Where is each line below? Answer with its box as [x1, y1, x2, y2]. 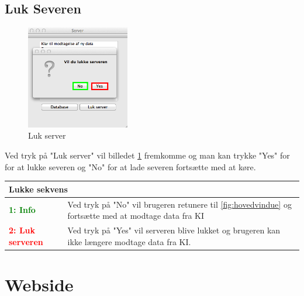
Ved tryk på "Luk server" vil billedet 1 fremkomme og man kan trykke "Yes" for [5, 149, 290, 161]
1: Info [9, 204, 36, 216]
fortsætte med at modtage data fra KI [67, 209, 205, 222]
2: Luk [9, 223, 36, 236]
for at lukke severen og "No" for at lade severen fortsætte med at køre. [5, 160, 256, 173]
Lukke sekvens [9, 183, 68, 195]
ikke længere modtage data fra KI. [67, 235, 191, 247]
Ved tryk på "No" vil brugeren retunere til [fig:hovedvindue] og [67, 198, 292, 210]
